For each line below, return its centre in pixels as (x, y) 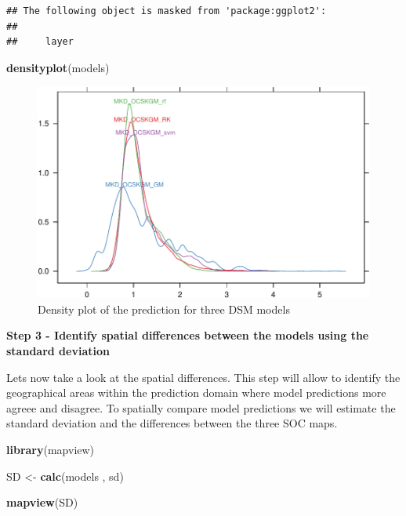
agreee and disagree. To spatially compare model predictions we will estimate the (201, 407)
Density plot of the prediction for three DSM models (164, 309)
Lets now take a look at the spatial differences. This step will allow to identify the (203, 377)
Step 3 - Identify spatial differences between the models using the (188, 335)
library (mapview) (51, 449)
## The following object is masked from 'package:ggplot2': (167, 11)
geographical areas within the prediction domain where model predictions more (196, 392)
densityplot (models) (58, 67)
